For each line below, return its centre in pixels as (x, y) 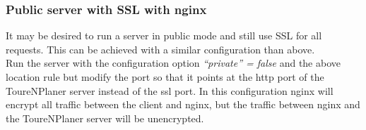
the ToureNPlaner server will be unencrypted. (105, 118)
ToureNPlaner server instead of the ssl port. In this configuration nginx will (170, 90)
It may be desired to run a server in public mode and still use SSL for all (164, 35)
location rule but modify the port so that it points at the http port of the (165, 77)
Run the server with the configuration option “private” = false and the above (173, 63)
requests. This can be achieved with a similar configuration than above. (160, 49)
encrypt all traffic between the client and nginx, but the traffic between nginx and (183, 104)
